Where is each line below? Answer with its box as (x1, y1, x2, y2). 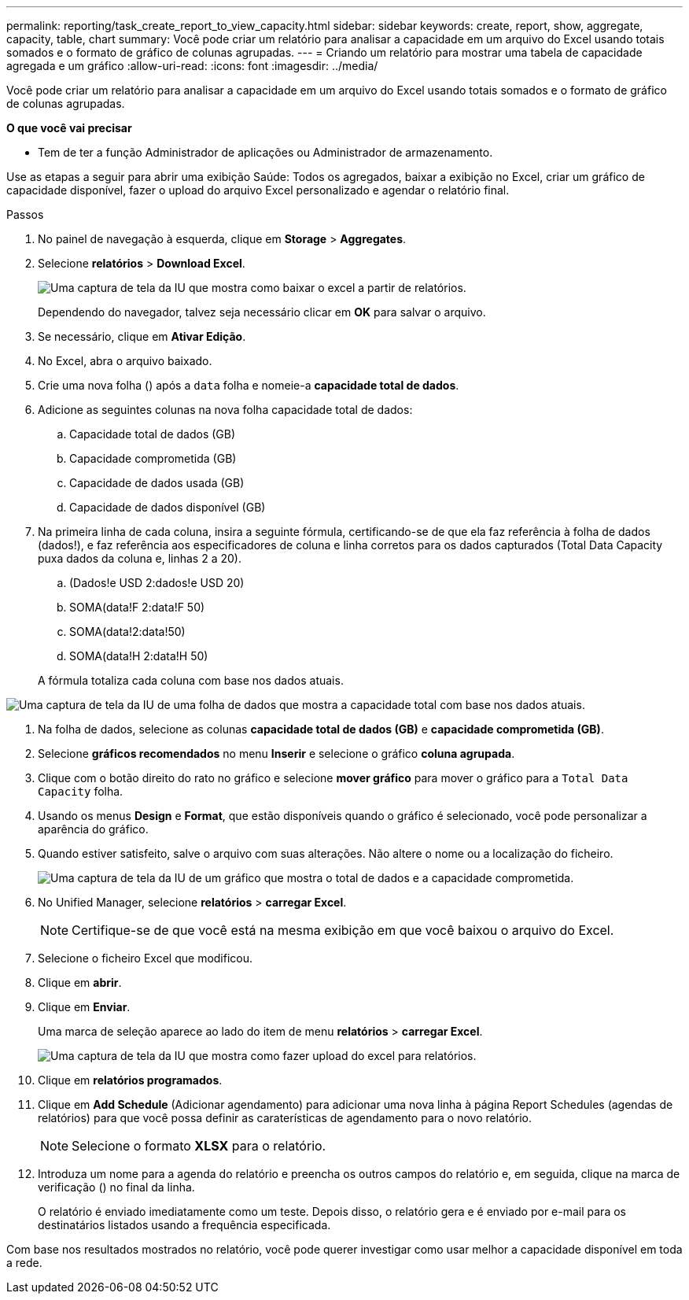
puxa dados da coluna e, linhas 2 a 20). (38, 552, 241, 565)
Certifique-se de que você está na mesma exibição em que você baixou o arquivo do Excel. (72, 922, 614, 938)
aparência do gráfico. (38, 822, 149, 836)
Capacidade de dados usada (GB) (69, 476, 245, 489)
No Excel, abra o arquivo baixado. (38, 354, 212, 367)
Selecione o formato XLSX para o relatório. (72, 1138, 326, 1154)
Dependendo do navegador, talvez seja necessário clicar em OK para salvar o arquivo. (38, 305, 486, 319)
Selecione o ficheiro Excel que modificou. (38, 951, 253, 965)
